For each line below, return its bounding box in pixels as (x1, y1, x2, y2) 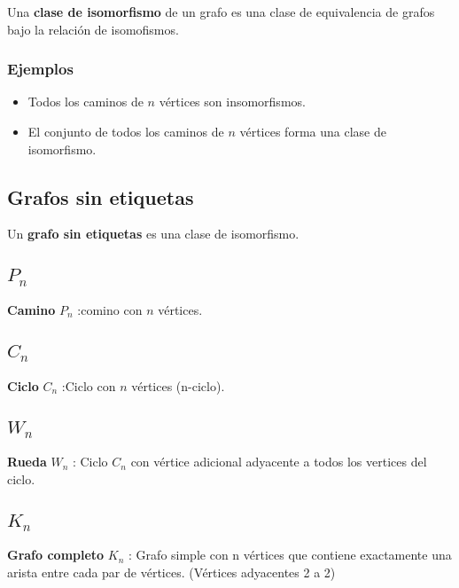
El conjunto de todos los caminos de (27, 122, 224, 140)
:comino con (77, 300, 143, 318)
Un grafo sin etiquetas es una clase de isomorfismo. (7, 224, 300, 243)
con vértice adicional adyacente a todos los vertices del (130, 452, 427, 471)
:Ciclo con (61, 376, 116, 395)
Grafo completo (7, 545, 105, 564)
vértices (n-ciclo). (131, 376, 225, 395)
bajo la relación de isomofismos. (7, 20, 179, 38)
